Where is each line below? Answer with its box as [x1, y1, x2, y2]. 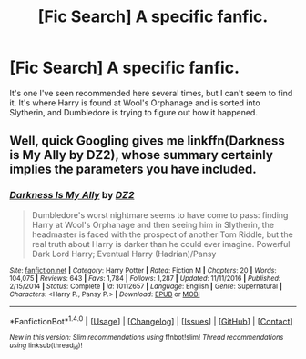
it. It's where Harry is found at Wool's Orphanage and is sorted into [9, 97, 261, 108]
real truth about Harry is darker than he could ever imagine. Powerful [31, 238, 291, 249]
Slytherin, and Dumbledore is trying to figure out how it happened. [9, 106, 258, 117]
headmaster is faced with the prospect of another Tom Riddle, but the [31, 229, 293, 240]
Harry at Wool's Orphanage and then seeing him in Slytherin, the [31, 219, 275, 230]
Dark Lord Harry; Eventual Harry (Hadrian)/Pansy [31, 248, 217, 259]
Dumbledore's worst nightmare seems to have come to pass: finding [31, 209, 289, 220]
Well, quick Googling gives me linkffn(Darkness [9, 134, 285, 149]
